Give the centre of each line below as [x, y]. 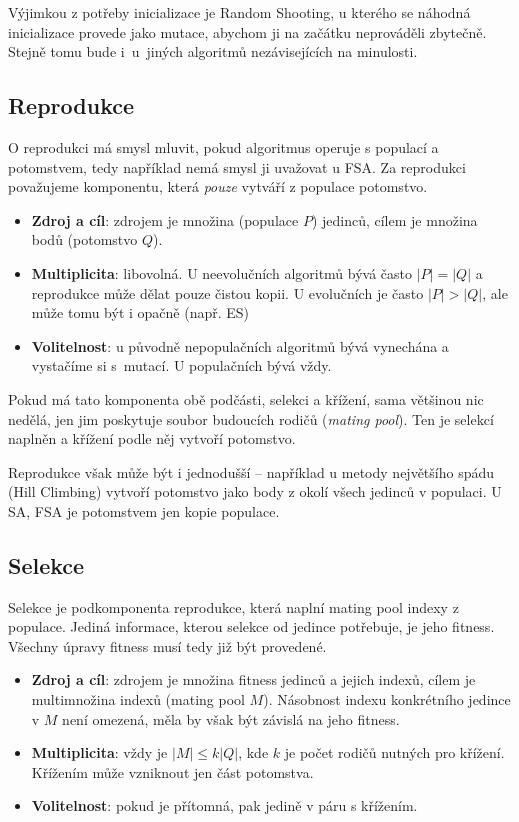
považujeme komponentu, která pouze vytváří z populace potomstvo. [218, 186]
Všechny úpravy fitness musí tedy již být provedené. [167, 645]
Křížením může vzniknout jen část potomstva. [172, 771]
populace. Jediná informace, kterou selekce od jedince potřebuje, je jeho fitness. [251, 626]
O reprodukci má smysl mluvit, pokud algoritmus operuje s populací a [223, 146]
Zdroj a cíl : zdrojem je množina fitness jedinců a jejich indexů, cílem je [253, 679]
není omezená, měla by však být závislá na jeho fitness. [231, 718]
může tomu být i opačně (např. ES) [140, 312]
